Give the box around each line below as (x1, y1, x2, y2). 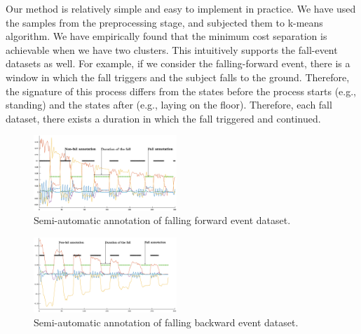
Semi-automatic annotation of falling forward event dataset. (34, 213, 291, 228)
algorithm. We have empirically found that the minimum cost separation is (6, 29, 327, 43)
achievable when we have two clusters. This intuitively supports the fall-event (6, 42, 338, 57)
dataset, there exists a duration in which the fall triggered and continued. (6, 111, 321, 125)
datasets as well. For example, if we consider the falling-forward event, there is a (6, 56, 350, 71)
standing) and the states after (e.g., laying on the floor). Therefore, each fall (6, 97, 332, 112)
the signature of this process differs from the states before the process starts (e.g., (6, 83, 357, 98)
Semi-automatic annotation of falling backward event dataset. (34, 314, 299, 329)
